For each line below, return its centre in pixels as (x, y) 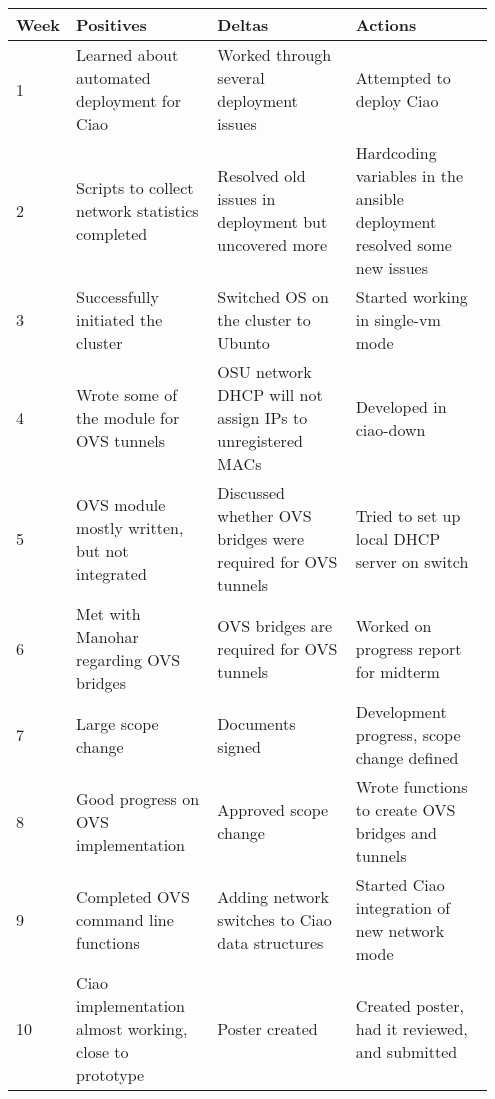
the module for (128, 417)
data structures (270, 942)
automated (113, 77)
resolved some (403, 244)
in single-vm (398, 319)
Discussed (251, 492)
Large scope (117, 723)
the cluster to (264, 319)
